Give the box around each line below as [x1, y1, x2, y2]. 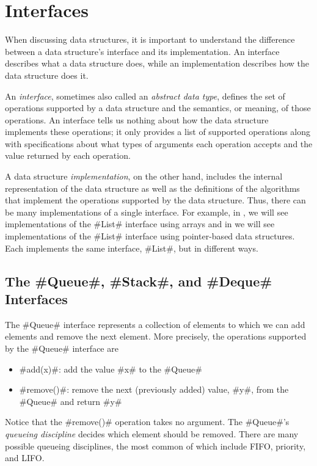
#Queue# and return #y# [19, 395, 122, 407]
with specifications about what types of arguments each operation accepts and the [5, 137, 313, 150]
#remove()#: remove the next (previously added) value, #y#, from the [19, 383, 289, 396]
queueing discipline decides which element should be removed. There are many [5, 427, 299, 440]
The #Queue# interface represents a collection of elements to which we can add [5, 318, 305, 330]
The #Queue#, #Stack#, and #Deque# [5, 271, 272, 290]
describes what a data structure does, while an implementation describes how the [5, 57, 309, 70]
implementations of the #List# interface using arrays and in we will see [5, 217, 275, 230]
